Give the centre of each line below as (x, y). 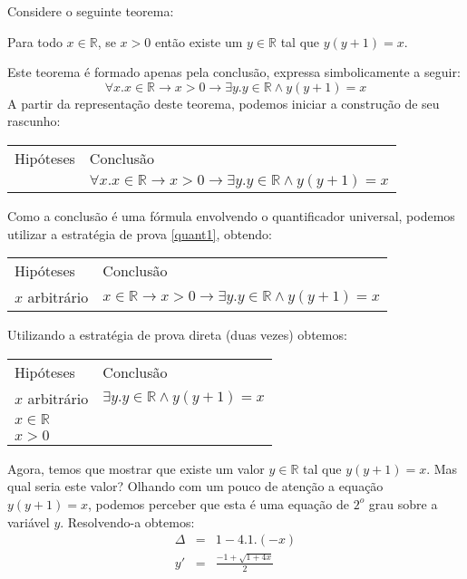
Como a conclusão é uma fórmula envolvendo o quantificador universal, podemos (231, 215)
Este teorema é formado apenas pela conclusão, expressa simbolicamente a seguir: (234, 72)
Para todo (35, 41)
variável (29, 521)
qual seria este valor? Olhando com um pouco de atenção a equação (195, 486)
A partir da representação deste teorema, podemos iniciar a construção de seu (224, 103)
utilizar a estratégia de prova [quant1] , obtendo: (140, 233)
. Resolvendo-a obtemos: (127, 521)
